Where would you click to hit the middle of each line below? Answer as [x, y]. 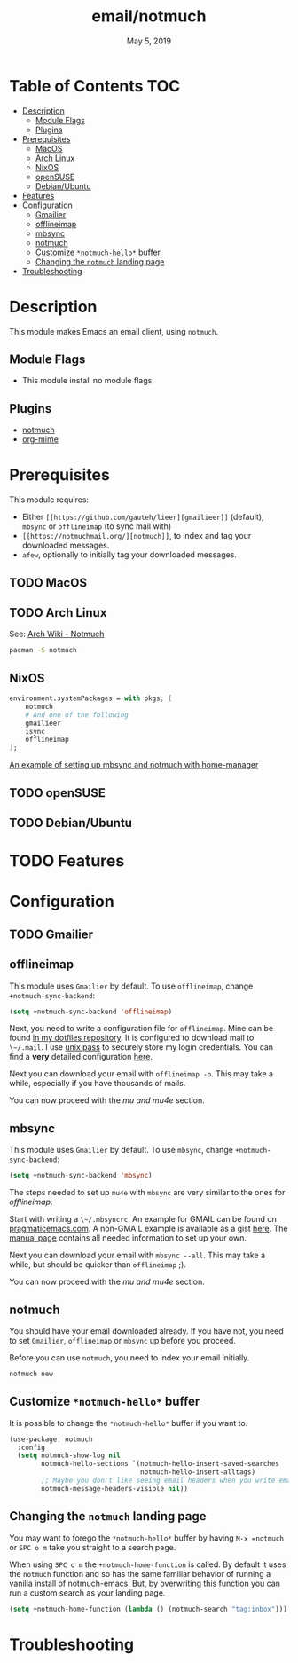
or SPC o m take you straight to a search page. [93, 1547]
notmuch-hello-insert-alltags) [198, 1472]
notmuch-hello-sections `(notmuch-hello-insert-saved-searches [160, 1464]
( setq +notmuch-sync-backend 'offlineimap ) [91, 1012]
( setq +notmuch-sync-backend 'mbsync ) [81, 1176]
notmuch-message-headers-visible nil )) [115, 1488]
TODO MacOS [48, 583]
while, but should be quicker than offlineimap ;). [98, 1265]
